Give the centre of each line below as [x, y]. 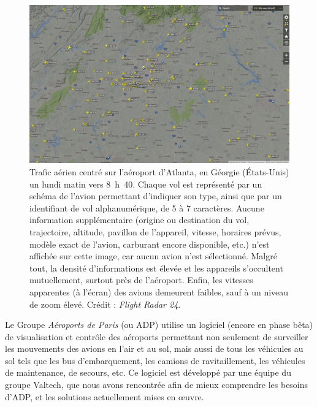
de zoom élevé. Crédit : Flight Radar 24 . [105, 304]
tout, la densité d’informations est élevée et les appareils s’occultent [156, 268]
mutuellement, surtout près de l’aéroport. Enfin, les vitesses [141, 280]
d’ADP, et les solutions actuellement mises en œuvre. [105, 396]
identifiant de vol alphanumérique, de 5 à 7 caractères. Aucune [147, 207]
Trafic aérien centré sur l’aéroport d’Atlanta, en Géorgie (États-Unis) [159, 171]
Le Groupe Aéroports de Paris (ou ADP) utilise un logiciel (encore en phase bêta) [159, 325]
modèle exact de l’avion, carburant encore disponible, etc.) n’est [150, 244]
